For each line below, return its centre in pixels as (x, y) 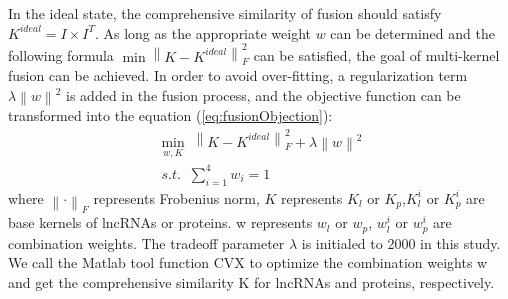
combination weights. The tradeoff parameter (146, 242)
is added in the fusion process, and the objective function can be (263, 94)
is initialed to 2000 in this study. (401, 242)
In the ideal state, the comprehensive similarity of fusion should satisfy (225, 13)
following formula (61, 55)
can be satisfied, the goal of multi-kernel (376, 55)
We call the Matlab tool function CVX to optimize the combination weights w (248, 262)
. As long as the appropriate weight (202, 32)
